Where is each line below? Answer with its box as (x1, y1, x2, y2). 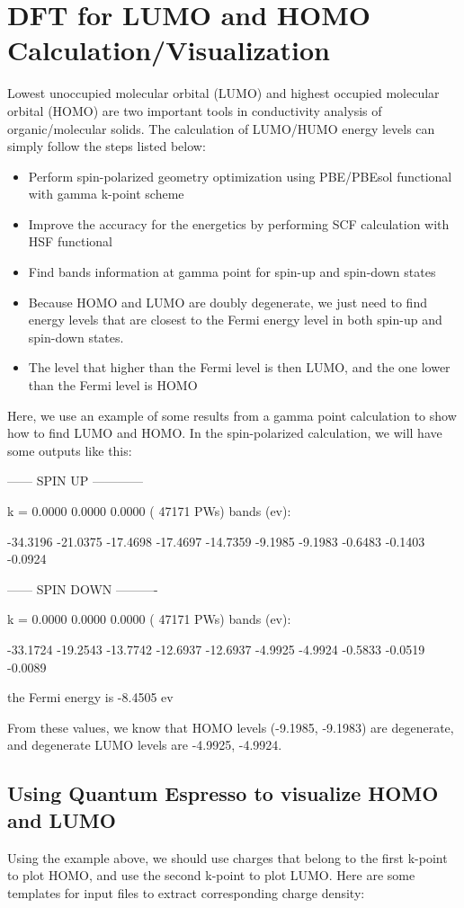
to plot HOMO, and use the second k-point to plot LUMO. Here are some (7, 866, 415, 885)
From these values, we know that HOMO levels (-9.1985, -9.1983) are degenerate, (7, 717, 454, 736)
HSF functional (28, 232, 112, 251)
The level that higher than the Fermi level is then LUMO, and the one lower (28, 358, 451, 377)
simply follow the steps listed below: (7, 137, 206, 156)
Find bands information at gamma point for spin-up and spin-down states (28, 263, 436, 281)
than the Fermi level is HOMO (28, 376, 198, 395)
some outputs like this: (7, 441, 132, 459)
